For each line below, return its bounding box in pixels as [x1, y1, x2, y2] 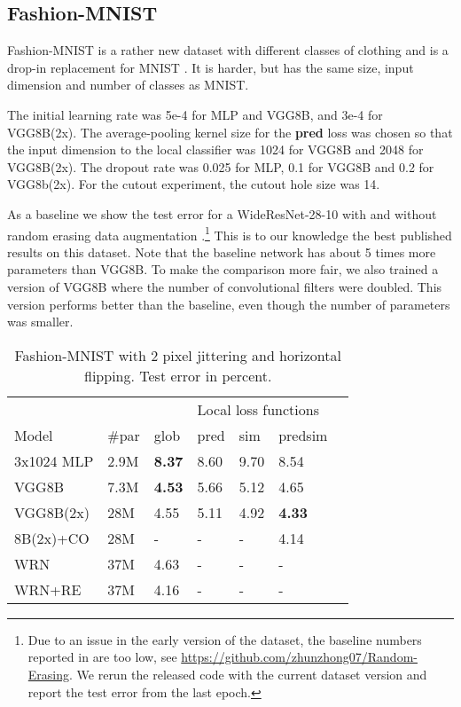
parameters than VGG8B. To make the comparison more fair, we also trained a [7, 260, 439, 279]
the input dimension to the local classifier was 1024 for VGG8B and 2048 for [7, 140, 424, 159]
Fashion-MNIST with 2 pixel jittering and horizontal [14, 344, 341, 365]
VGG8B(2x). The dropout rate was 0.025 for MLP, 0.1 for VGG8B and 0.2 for [7, 157, 434, 176]
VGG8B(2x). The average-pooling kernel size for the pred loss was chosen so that [7, 122, 453, 141]
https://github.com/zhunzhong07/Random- [181, 648, 418, 666]
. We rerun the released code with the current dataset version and [69, 664, 427, 683]
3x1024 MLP [14, 450, 94, 471]
